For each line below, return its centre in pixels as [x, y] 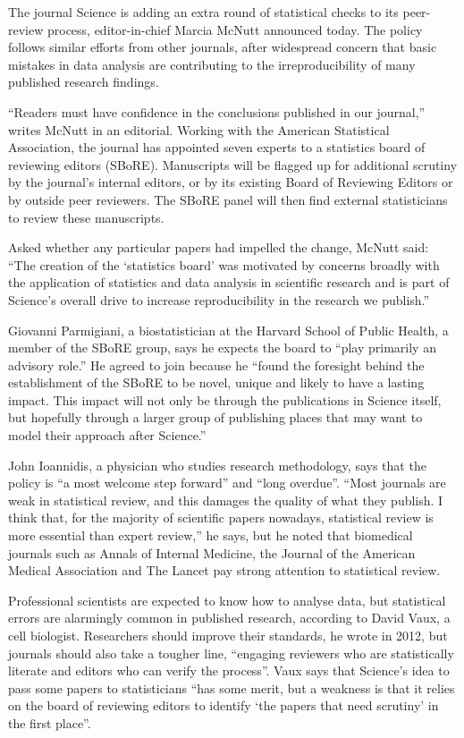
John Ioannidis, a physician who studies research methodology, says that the [217, 465]
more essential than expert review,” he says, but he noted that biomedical [211, 535]
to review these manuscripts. [86, 217]
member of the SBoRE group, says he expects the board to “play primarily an [222, 348]
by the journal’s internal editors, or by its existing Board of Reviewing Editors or [231, 182]
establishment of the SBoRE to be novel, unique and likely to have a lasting [216, 382]
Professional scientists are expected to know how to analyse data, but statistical [227, 600]
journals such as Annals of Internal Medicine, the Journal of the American [212, 552]
